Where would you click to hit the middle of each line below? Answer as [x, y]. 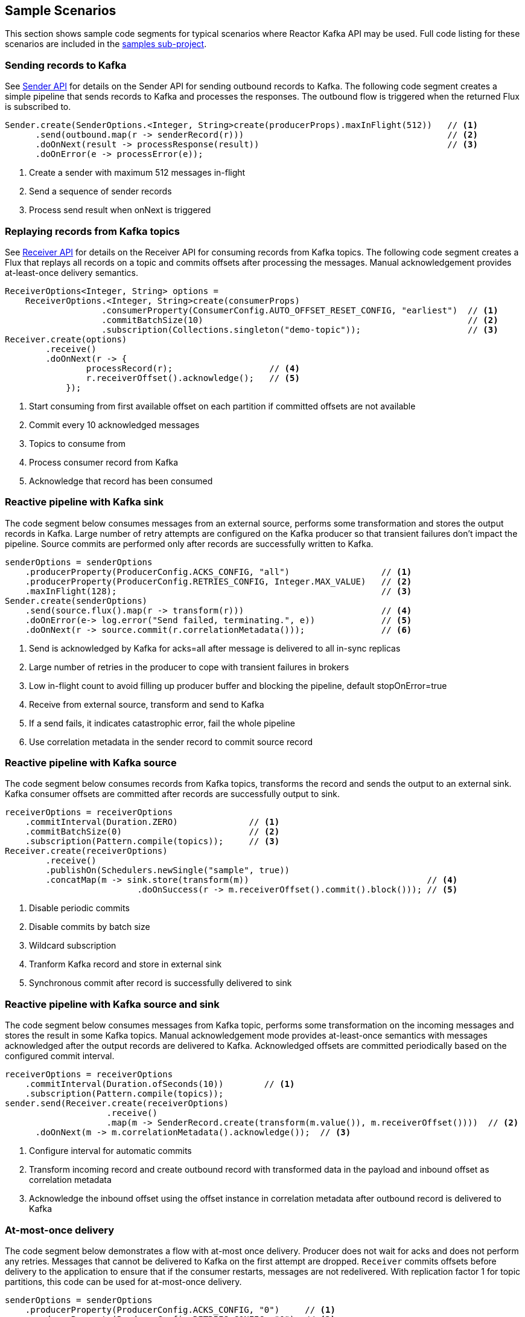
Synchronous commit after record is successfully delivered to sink [161, 983]
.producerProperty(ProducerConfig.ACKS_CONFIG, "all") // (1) [218, 572]
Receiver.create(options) [66, 339]
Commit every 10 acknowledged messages [114, 425]
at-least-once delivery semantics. [72, 272]
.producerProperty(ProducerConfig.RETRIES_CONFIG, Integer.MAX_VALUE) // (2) [218, 581]
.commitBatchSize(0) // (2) [152, 832]
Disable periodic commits [79, 908]
